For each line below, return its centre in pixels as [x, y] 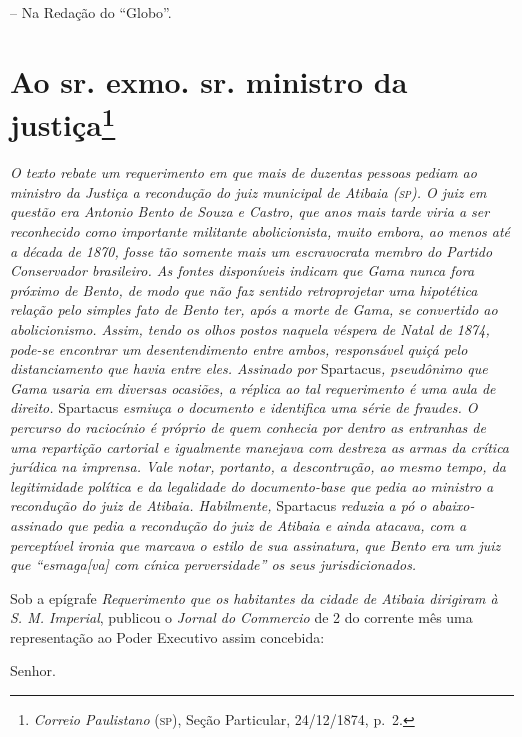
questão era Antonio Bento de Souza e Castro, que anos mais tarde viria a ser [250, 211]
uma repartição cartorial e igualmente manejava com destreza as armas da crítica [260, 446]
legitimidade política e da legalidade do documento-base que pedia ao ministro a [252, 485]
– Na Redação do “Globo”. [91, 12]
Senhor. [33, 670]
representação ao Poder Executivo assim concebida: [167, 636]
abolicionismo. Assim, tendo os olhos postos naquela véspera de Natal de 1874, [250, 328]
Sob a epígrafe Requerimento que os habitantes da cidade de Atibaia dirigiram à [254, 597]
